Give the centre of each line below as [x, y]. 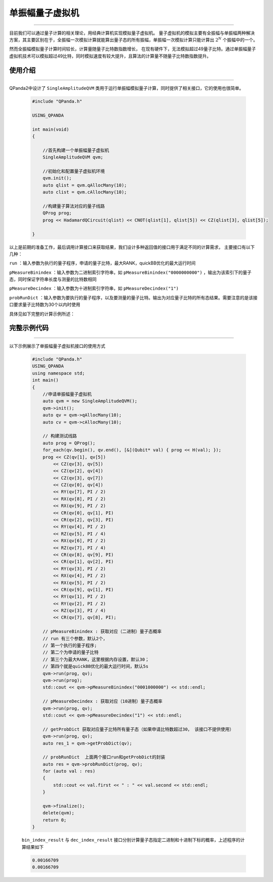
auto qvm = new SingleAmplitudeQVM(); [90, 401]
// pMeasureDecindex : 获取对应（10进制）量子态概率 [103, 701]
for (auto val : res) [69, 771]
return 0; [55, 820]
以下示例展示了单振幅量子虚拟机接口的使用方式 [57, 346]
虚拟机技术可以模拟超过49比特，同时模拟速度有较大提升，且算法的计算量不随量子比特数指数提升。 [110, 56]
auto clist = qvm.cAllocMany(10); [85, 192]
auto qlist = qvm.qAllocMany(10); [85, 185]
